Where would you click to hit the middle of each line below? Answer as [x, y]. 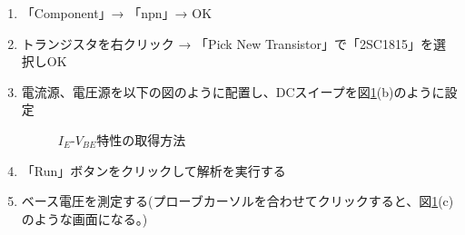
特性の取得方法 [141, 139]
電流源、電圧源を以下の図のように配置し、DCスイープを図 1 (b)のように [233, 91]
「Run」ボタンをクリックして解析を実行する [153, 170]
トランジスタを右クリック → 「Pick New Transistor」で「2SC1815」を [227, 43]
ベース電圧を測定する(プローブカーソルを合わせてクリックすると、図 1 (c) [237, 201]
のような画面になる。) [84, 218]
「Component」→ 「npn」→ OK [117, 13]
